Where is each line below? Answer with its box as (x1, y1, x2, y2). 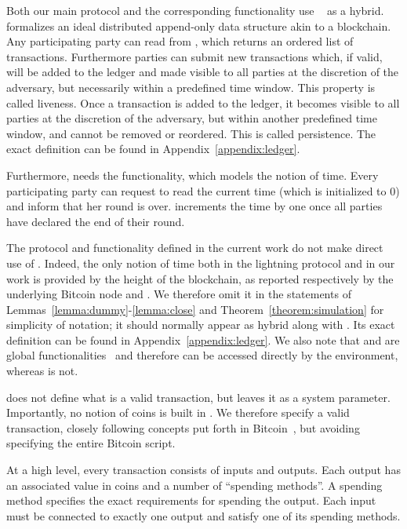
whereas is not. (6, 363, 78, 379)
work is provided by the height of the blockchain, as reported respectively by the (6, 270, 394, 286)
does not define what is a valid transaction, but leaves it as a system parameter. (6, 389, 391, 405)
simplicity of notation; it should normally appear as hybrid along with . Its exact (6, 316, 395, 333)
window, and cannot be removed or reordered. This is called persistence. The (6, 125, 376, 141)
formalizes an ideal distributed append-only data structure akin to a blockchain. (6, 17, 391, 34)
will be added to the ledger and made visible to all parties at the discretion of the (6, 64, 399, 80)
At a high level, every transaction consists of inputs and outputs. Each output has (6, 462, 401, 478)
